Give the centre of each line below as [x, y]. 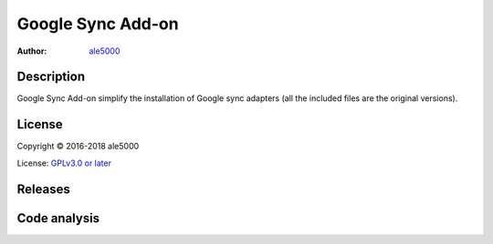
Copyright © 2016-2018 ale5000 [78, 147]
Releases [43, 189]
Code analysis [58, 218]
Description [51, 77]
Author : [32, 51]
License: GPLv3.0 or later [64, 163]
